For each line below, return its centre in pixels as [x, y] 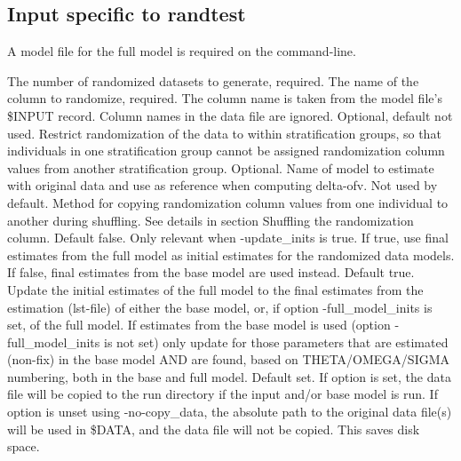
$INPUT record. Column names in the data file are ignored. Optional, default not [230, 115]
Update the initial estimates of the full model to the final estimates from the [215, 289]
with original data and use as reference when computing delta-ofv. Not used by [223, 185]
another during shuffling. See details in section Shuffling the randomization [211, 220]
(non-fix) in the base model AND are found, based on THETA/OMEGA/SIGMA [229, 359]
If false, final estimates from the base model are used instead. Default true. [211, 272]
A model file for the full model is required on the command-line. [182, 51]
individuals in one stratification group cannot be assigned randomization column [226, 151]
